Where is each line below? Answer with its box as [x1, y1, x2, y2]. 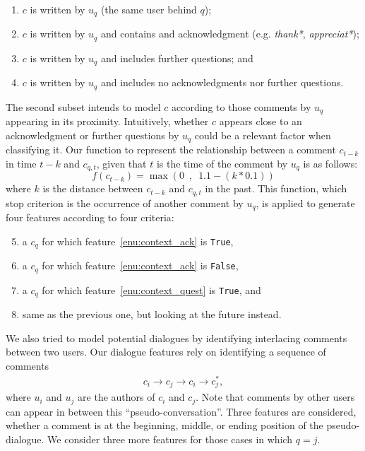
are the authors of [78, 389, 155, 404]
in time [6, 156, 37, 170]
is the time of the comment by [156, 156, 288, 170]
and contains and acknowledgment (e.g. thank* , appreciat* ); [100, 26, 359, 41]
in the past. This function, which [205, 181, 347, 196]
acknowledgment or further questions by [6, 127, 179, 142]
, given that [96, 156, 147, 170]
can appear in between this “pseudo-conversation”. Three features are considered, [6, 404, 357, 418]
